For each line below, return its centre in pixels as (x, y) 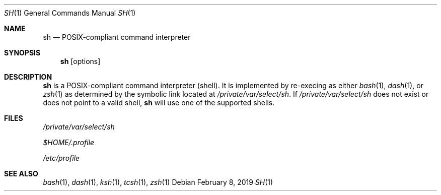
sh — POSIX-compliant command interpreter (117, 37)
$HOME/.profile (69, 142)
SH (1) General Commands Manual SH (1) (70, 13)
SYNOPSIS (22, 53)
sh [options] (80, 61)
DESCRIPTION (28, 77)
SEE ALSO (21, 174)
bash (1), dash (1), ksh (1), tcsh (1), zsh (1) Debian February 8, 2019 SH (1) (158, 182)
